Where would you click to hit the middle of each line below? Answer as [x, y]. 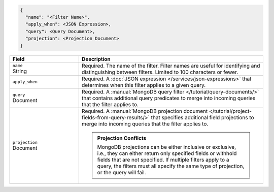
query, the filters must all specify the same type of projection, [171, 166]
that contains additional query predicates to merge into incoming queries [168, 98]
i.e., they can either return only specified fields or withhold [167, 153]
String [20, 71]
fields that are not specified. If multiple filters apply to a [163, 159]
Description [96, 59]
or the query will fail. [122, 172]
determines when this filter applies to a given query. [144, 85]
